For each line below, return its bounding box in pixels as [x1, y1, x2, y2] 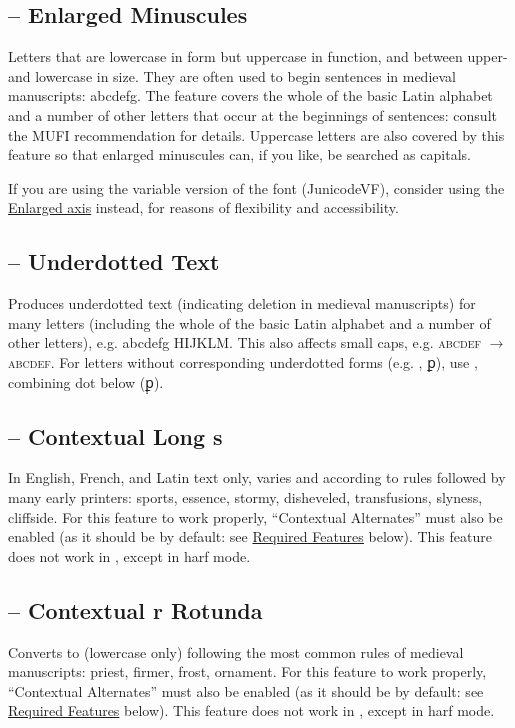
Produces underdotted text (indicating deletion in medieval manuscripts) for [8, 293, 476, 314]
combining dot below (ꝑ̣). [8, 371, 164, 392]
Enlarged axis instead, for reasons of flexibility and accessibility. [8, 197, 399, 218]
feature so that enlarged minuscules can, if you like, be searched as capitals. [8, 144, 471, 165]
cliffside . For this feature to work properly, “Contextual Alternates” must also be [8, 506, 503, 527]
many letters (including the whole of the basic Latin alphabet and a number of [8, 312, 491, 333]
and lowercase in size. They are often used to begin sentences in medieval [8, 65, 456, 86]
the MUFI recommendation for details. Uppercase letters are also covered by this [8, 124, 505, 145]
